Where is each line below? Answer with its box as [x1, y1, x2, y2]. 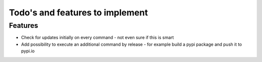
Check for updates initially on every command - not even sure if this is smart [21, 35, 174, 40]
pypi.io [21, 48, 35, 54]
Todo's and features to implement [9, 7, 148, 18]
